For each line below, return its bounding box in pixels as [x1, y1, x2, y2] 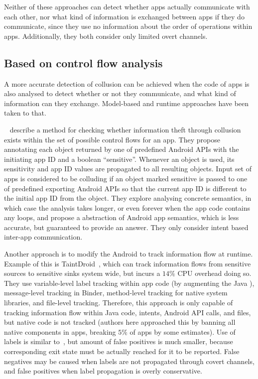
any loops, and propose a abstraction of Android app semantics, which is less [4, 212, 239, 223]
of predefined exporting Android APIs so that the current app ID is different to [4, 183, 247, 193]
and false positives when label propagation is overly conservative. [4, 366, 202, 376]
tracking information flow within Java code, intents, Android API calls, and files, [4, 307, 251, 317]
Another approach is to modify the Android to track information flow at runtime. [4, 249, 253, 259]
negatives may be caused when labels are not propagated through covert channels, [4, 356, 255, 366]
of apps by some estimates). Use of [129, 326, 236, 337]
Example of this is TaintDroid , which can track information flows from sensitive [4, 258, 251, 268]
